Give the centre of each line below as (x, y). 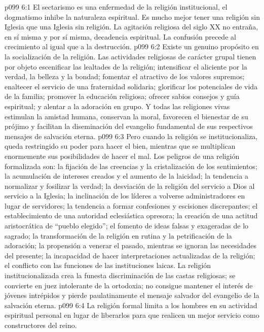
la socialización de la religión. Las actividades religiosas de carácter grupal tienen (130, 56)
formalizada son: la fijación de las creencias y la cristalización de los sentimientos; (131, 166)
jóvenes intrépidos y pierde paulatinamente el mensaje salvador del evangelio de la (132, 295)
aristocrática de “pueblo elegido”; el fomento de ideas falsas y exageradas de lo (127, 226)
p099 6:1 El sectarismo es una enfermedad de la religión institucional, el (116, 7)
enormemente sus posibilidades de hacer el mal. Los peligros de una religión (122, 156)
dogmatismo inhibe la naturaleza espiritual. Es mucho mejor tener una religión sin (132, 16)
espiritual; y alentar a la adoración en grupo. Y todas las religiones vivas (117, 106)
